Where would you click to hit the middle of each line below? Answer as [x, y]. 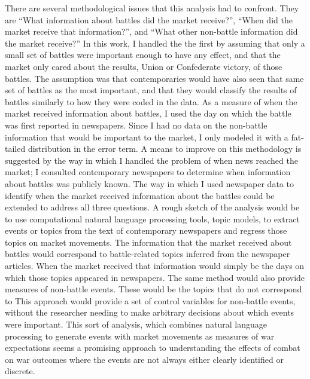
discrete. [20, 371]
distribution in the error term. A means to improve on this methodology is [165, 149]
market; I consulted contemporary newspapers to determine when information [148, 172]
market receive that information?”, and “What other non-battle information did [151, 31]
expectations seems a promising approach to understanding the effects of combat [153, 348]
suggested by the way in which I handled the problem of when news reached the [151, 160]
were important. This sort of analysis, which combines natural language [136, 324]
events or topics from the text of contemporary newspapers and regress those [146, 230]
